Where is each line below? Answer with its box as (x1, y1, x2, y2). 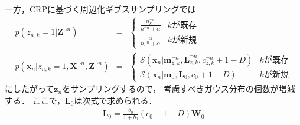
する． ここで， (5, 94, 66, 106)
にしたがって (5, 83, 54, 95)
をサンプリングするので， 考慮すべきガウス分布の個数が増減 (62, 83, 295, 95)
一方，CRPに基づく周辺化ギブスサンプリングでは (5, 3, 196, 15)
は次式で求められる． (74, 94, 157, 106)
